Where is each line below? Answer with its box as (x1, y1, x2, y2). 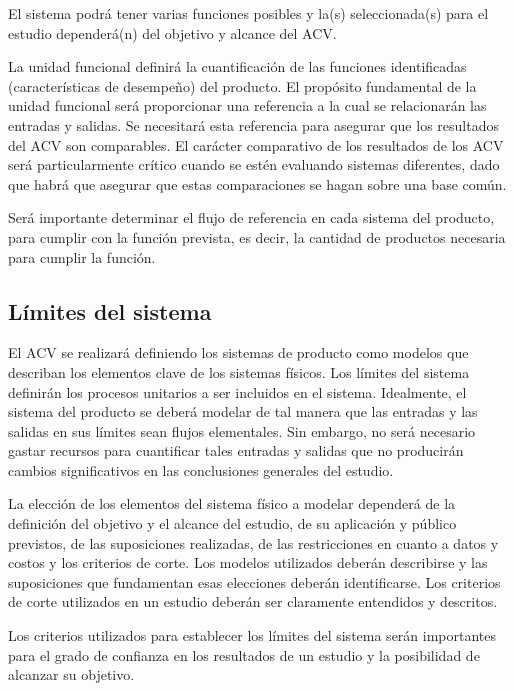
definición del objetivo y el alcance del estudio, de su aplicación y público (8, 513, 457, 534)
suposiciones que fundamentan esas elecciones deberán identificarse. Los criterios (8, 571, 501, 592)
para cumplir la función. (8, 246, 156, 267)
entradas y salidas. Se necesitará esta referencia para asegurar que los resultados (8, 114, 499, 135)
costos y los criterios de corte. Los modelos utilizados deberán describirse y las (8, 552, 488, 573)
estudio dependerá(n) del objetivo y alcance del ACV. (8, 22, 337, 43)
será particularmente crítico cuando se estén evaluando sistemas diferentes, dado (8, 154, 500, 175)
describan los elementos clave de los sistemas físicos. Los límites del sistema (8, 361, 470, 382)
